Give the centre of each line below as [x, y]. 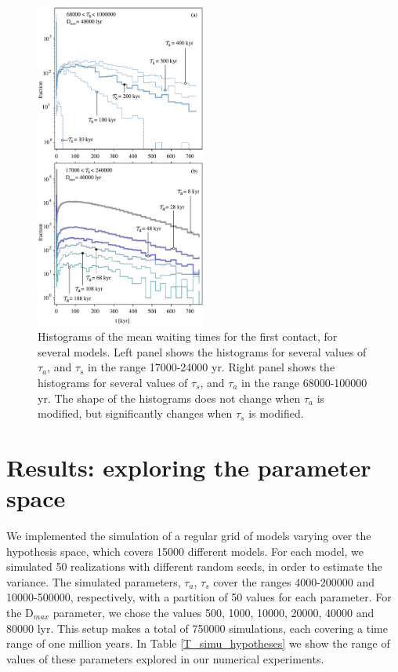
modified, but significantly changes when [135, 413]
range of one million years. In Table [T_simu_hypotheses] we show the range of [198, 643]
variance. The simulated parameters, [94, 581]
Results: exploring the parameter [189, 467]
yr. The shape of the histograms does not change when [169, 398]
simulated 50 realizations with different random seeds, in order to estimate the [195, 566]
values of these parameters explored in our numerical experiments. [165, 658]
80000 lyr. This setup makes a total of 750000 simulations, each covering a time [197, 628]
